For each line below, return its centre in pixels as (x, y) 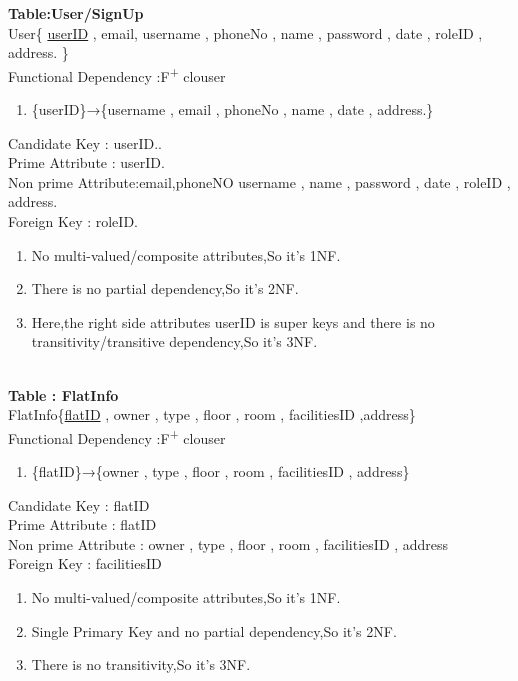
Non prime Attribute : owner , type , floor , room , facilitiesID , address (228, 543)
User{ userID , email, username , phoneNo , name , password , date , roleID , (245, 32)
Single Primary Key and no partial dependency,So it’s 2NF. (214, 630)
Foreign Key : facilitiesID (85, 563)
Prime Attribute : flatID (82, 524)
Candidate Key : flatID (79, 504)
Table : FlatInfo (63, 394)
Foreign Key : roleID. (73, 221)
